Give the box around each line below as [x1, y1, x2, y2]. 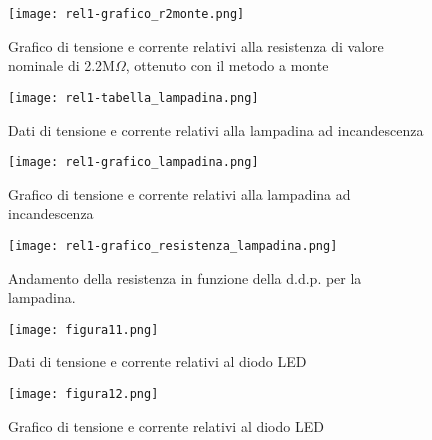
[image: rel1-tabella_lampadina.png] [8, 90, 259, 105]
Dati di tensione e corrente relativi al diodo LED [8, 351, 307, 372]
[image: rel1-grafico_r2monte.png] [8, 7, 245, 21]
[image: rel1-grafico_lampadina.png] [8, 155, 259, 170]
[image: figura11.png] [8, 322, 159, 337]
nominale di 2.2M [8, 55, 115, 76]
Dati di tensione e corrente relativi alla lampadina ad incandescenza [8, 119, 424, 140]
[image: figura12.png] [8, 387, 159, 402]
